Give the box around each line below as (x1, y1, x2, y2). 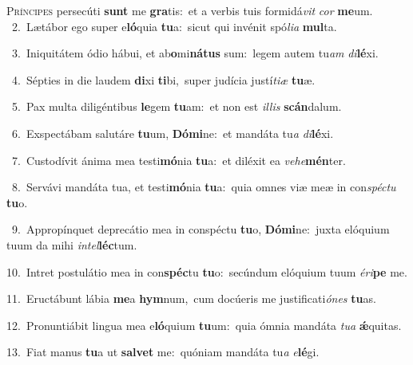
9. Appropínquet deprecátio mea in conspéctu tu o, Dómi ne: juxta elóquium (11, 221, 390, 237)
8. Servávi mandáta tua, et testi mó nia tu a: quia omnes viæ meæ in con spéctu (11, 179, 396, 195)
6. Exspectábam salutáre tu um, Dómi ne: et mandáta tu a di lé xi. (11, 124, 334, 141)
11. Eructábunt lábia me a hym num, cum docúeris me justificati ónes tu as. (6, 290, 376, 307)
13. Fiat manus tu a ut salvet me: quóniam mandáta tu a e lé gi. (6, 343, 320, 360)
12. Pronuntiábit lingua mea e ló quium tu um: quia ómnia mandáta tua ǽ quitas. (6, 316, 402, 333)
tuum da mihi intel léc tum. (6, 236, 137, 253)
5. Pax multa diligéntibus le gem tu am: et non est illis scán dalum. (11, 98, 342, 115)
